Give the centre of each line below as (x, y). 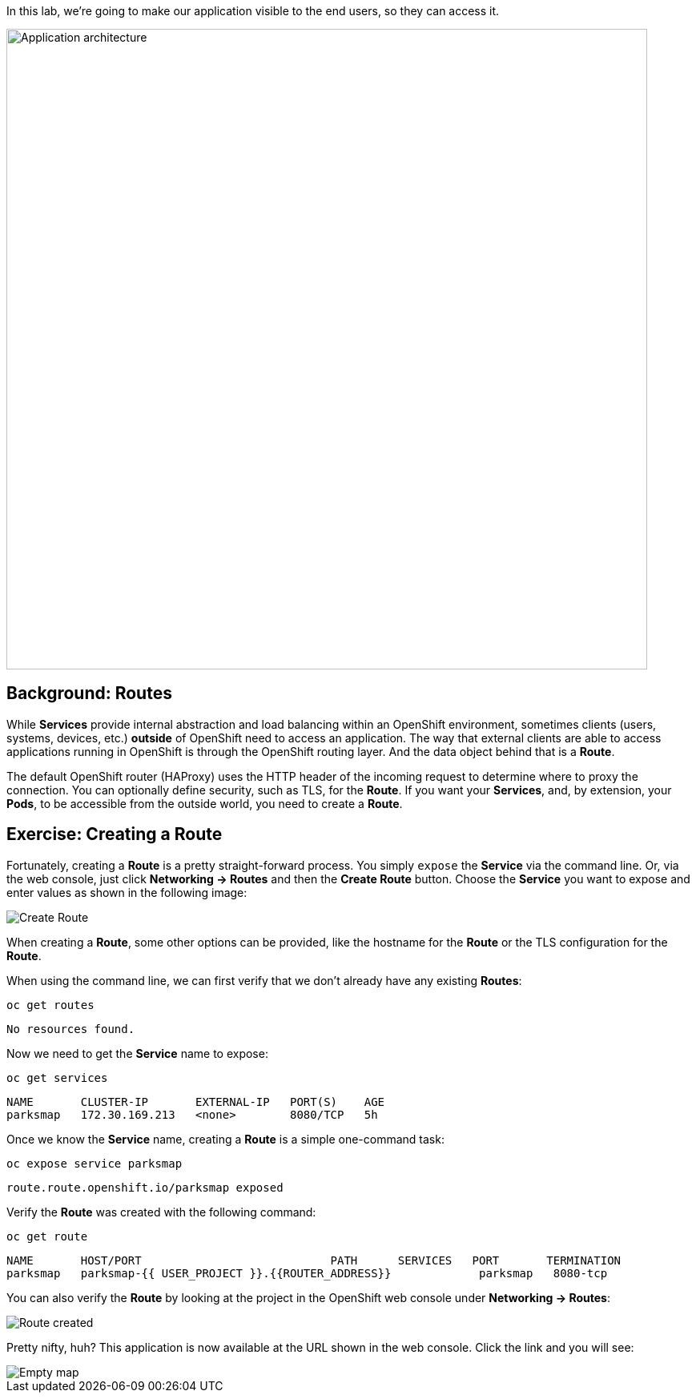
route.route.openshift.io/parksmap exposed (145, 1187)
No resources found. (71, 1029)
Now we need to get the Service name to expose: (137, 1053)
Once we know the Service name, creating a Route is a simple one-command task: (225, 1139)
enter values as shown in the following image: (127, 892)
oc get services (57, 1077)
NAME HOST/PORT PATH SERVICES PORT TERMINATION (314, 1260)
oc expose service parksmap (95, 1163)
